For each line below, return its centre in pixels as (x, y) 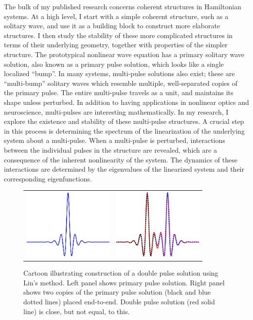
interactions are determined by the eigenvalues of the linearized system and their (124, 169)
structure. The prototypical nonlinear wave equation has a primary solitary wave (124, 54)
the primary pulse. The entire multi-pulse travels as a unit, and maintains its (119, 92)
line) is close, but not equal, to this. (77, 311)
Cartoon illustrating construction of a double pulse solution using (121, 273)
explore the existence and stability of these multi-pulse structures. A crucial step (124, 121)
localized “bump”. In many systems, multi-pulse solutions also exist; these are (119, 73)
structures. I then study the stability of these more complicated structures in (118, 35)
